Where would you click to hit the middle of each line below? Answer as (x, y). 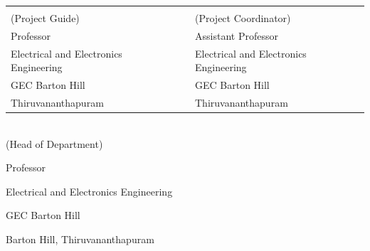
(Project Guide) (45, 18)
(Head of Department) (54, 143)
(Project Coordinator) (243, 18)
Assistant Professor (237, 35)
